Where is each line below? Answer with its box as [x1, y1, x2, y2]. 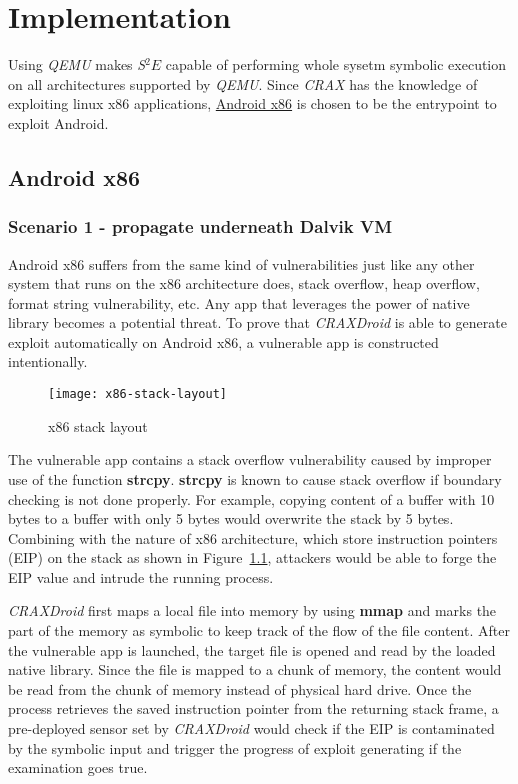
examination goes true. [8, 757, 148, 778]
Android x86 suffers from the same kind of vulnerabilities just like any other [8, 253, 475, 274]
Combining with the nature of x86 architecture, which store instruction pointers [8, 527, 498, 548]
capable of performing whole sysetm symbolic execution [165, 54, 507, 75]
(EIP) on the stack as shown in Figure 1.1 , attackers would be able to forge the [8, 547, 497, 568]
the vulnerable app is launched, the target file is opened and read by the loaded [8, 639, 496, 660]
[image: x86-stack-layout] [48, 387, 227, 402]
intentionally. [8, 351, 88, 372]
